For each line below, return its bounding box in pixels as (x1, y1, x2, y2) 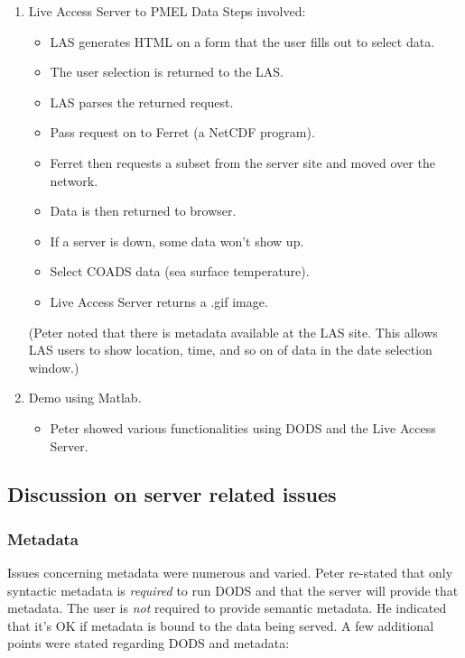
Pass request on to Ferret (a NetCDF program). (50, 123, 315, 142)
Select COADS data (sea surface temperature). (50, 262, 310, 281)
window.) (28, 357, 79, 376)
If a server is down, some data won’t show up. (50, 231, 304, 250)
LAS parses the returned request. (50, 92, 234, 111)
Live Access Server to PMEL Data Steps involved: (28, 2, 306, 20)
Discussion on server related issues (7, 480, 337, 508)
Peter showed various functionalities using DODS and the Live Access (50, 418, 436, 437)
